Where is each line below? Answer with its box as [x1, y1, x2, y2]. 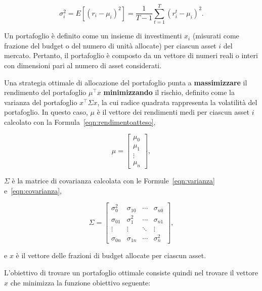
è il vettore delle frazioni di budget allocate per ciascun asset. [16, 250, 206, 261]
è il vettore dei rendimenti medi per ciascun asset [97, 107, 249, 117]
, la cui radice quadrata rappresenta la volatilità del [97, 96, 257, 107]
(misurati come [192, 30, 239, 41]
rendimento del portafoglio [4, 87, 86, 98]
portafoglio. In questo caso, [4, 107, 88, 117]
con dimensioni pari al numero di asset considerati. [4, 60, 162, 70]
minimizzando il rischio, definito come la [103, 87, 235, 98]
